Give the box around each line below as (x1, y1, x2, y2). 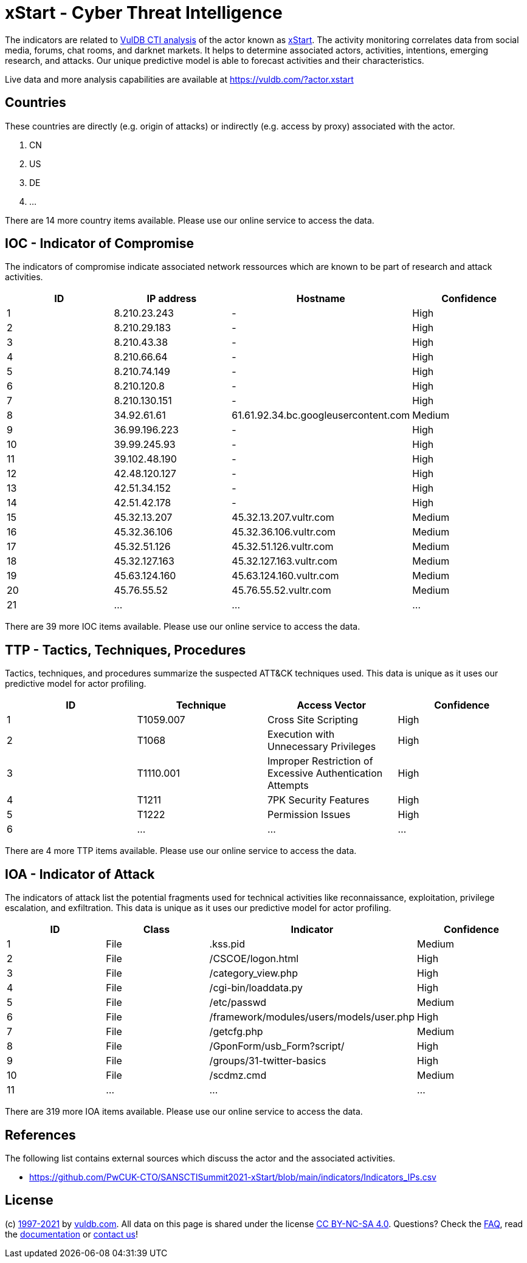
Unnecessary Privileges (267, 740, 376, 753)
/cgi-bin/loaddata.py (209, 982, 303, 994)
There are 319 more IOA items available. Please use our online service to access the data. (5, 1106, 363, 1117)
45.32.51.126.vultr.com (232, 540, 334, 553)
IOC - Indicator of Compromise (5, 236, 194, 252)
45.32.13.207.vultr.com (232, 511, 334, 524)
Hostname (296, 292, 345, 305)
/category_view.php (209, 967, 298, 980)
